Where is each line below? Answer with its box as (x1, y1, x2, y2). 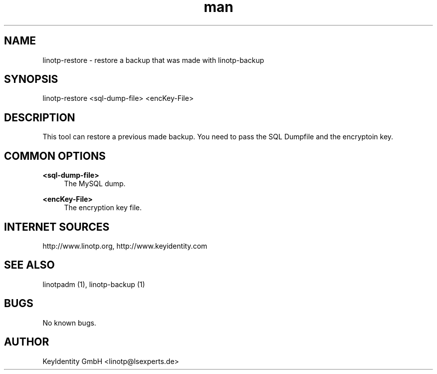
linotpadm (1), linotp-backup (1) (42, 280, 145, 289)
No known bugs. (42, 318, 96, 327)
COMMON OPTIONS (4, 149, 106, 162)
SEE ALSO (4, 259, 55, 272)
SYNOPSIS (4, 73, 58, 86)
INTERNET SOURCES (4, 220, 110, 233)
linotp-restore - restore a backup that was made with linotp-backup (42, 55, 264, 64)
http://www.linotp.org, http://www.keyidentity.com (42, 241, 208, 250)
